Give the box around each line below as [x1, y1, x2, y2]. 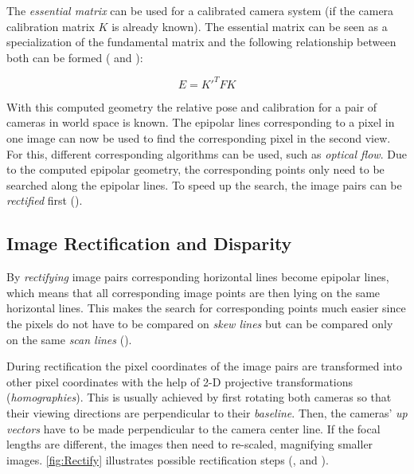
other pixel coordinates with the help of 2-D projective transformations [6, 373, 353, 390]
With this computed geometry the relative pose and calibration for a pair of [6, 98, 377, 115]
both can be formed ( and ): [6, 49, 143, 65]
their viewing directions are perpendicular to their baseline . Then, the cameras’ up [6, 404, 408, 421]
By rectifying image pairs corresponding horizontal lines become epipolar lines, [6, 268, 389, 285]
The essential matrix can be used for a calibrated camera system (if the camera [6, 2, 394, 18]
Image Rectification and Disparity [6, 231, 292, 256]
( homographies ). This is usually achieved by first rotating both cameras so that [6, 389, 392, 405]
